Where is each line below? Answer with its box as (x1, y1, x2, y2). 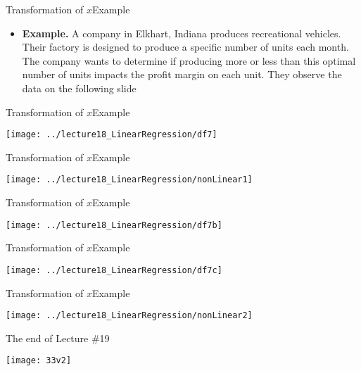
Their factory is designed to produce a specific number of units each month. (22, 39, 349, 54)
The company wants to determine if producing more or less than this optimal (22, 53, 356, 68)
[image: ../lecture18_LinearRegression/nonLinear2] (6, 310, 253, 321)
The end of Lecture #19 (6, 330, 110, 345)
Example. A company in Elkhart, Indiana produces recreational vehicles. (22, 25, 341, 40)
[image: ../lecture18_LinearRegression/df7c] (6, 265, 222, 275)
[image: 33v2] (6, 356, 72, 366)
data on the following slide (22, 80, 137, 95)
